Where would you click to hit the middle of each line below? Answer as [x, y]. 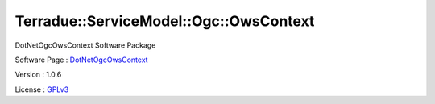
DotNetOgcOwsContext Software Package [85, 45]
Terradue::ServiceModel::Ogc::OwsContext [165, 21]
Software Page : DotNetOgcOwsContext [81, 60]
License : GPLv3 [42, 89]
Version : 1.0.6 [38, 75]
